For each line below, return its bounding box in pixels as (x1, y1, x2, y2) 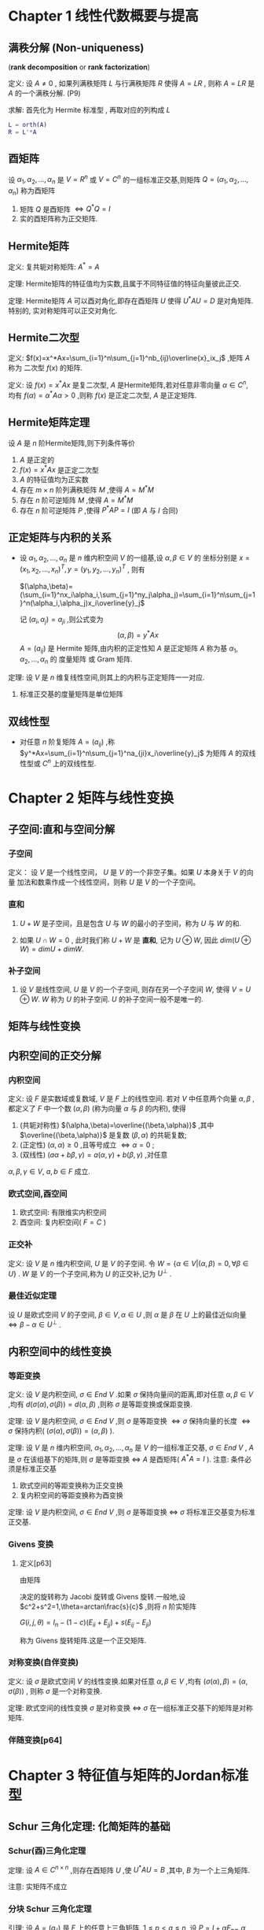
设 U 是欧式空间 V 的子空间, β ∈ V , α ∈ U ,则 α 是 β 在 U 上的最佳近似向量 (8, 1310, 247, 1319)
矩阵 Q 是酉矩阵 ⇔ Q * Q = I (19, 202, 112, 213)
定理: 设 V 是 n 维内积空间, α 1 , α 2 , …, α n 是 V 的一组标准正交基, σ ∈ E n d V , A (8, 1443, 254, 1454)
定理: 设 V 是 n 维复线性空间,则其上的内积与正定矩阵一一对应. (8, 672, 205, 682)
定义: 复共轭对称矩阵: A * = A (8, 261, 100, 272)
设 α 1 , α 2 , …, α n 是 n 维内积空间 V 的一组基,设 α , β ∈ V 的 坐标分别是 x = (19, 553, 250, 564)
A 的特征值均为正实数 (19, 475, 89, 484)
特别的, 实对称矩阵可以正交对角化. (8, 306, 118, 315)
